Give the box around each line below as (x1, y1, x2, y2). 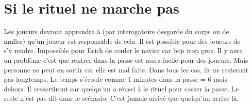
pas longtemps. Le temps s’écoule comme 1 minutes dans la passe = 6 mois (4, 74, 228, 84)
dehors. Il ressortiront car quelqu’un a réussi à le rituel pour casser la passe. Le (4, 83, 239, 93)
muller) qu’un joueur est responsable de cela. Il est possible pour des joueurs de (4, 35, 240, 46)
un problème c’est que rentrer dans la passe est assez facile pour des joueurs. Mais (4, 54, 248, 65)
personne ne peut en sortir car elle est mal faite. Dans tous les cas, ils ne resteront (4, 64, 249, 74)
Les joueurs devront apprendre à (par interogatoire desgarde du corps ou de (4, 26, 229, 36)
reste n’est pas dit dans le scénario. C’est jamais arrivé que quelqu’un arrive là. (4, 93, 239, 103)
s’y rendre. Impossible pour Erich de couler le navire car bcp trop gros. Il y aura (4, 45, 243, 55)
